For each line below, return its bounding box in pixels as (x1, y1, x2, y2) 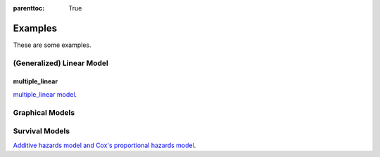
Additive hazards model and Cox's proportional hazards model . (13, 141, 196, 149)
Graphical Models (13, 107, 75, 117)
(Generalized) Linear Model (13, 58, 108, 68)
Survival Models (13, 126, 70, 136)
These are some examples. (13, 41, 91, 49)
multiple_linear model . (13, 90, 77, 98)
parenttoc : (13, 4, 45, 12)
